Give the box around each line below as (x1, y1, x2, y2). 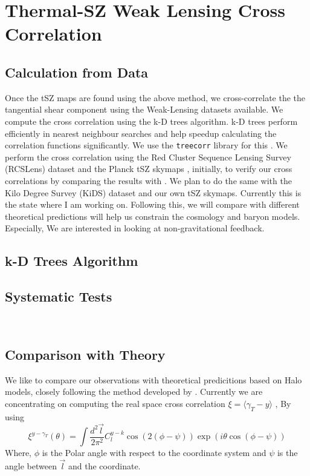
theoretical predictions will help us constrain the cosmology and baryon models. (5, 210, 300, 222)
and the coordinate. (68, 459, 141, 472)
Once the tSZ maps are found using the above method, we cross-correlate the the (5, 91, 306, 104)
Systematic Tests (5, 287, 112, 306)
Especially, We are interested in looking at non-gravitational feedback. (5, 222, 265, 234)
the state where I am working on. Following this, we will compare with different (5, 198, 300, 211)
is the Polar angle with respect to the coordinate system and (42, 446, 266, 458)
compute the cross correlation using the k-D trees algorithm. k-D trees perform (5, 114, 298, 127)
